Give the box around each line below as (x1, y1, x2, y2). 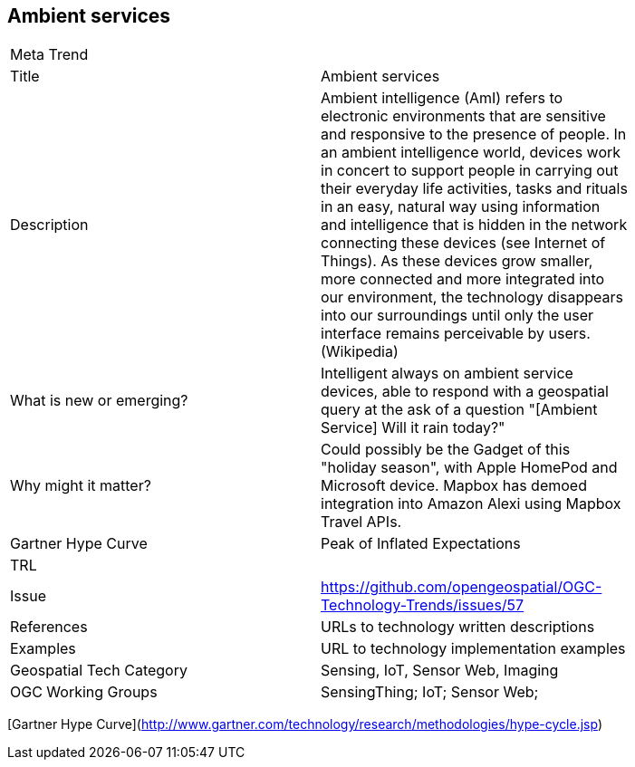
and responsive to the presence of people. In (321, 125, 627, 144)
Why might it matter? (10, 476, 151, 495)
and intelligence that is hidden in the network (321, 216, 628, 235)
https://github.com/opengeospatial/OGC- (321, 578, 602, 597)
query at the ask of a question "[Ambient (321, 400, 598, 419)
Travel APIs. (321, 513, 402, 532)
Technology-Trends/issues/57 (321, 596, 524, 615)
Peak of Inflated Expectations (321, 534, 521, 553)
